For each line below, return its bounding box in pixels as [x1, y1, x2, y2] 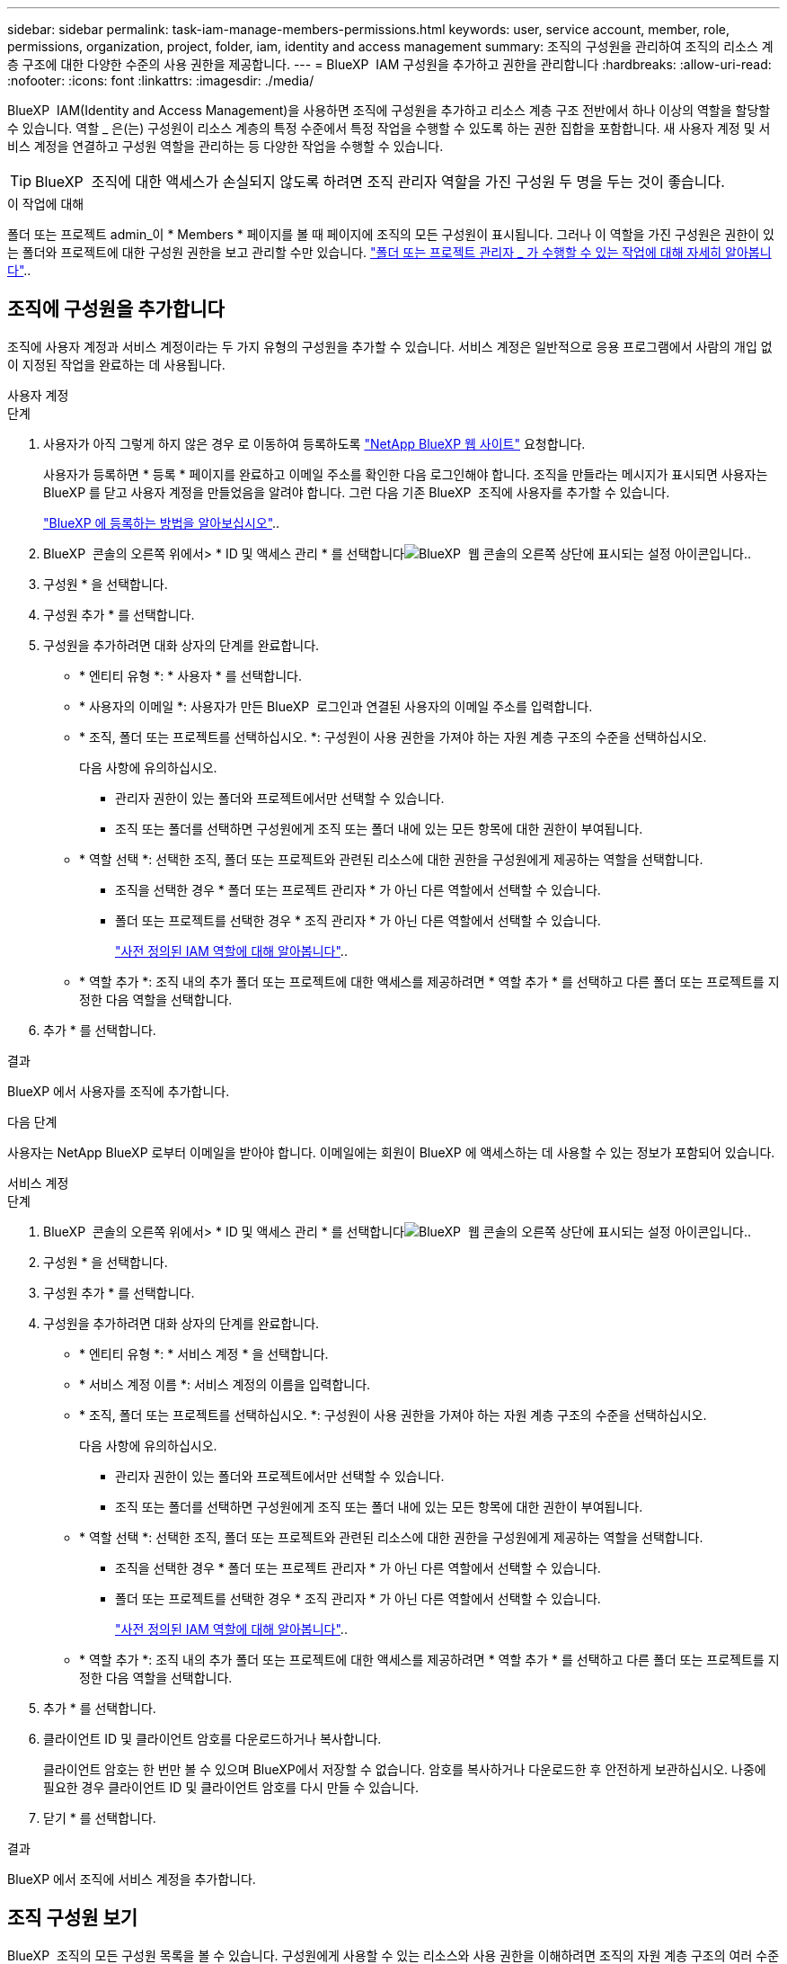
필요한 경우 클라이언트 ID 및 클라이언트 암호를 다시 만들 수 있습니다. [43, 1779, 419, 1795]
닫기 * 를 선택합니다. [43, 1809, 156, 1826]
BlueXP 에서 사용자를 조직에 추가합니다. [7, 1083, 230, 1099]
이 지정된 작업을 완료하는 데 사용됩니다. [7, 356, 225, 372]
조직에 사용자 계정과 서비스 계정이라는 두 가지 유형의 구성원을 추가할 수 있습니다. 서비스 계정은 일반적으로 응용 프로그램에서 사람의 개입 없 [7, 338, 773, 354]
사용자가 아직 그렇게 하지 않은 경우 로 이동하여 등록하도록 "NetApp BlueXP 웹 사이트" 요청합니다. [43, 435, 586, 451]
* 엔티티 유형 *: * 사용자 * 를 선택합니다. [79, 667, 302, 683]
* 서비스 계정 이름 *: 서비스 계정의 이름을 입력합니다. [79, 1376, 371, 1392]
